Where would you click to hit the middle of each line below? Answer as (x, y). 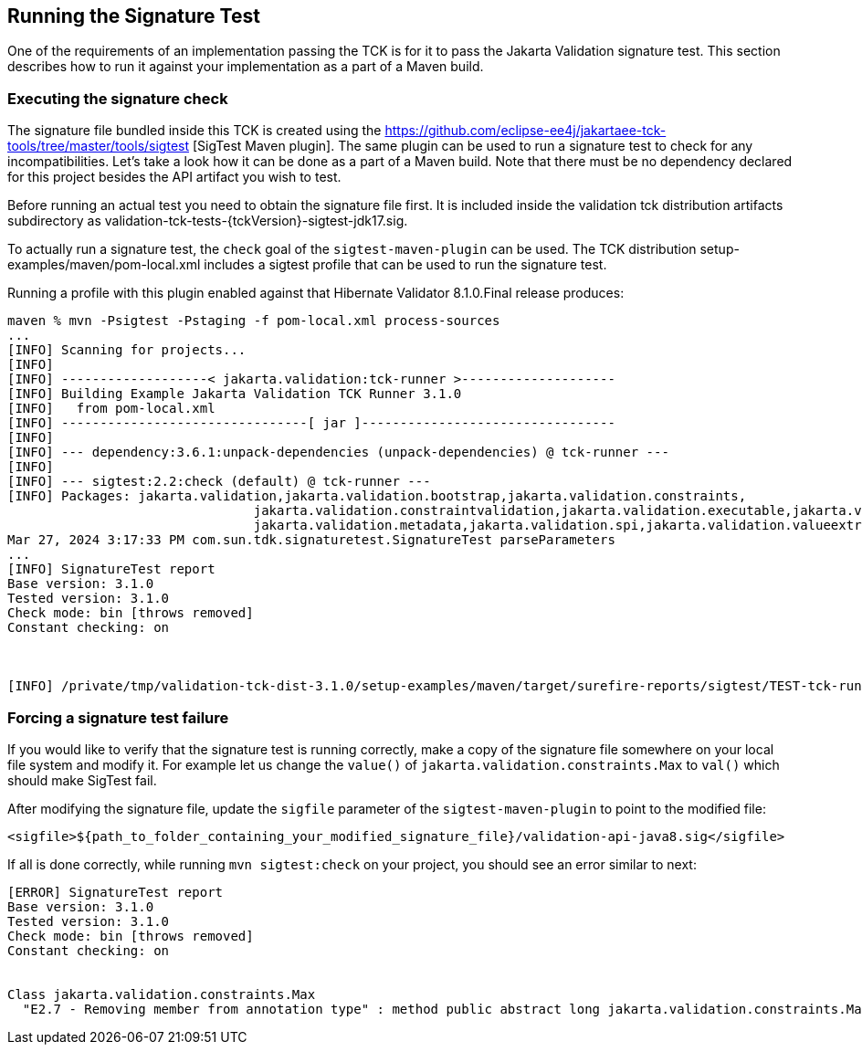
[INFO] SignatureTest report (111, 569)
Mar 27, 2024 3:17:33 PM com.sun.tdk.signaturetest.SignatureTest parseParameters (311, 540)
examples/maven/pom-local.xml (104, 265)
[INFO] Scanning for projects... (127, 350)
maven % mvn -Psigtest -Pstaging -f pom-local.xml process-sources (254, 321)
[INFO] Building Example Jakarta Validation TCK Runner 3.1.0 (235, 394)
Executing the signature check (118, 98)
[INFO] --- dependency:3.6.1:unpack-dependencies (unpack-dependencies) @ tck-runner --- (338, 452)
